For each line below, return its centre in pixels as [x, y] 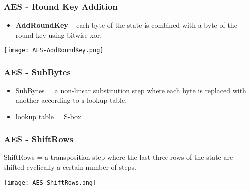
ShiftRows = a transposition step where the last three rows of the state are [119, 157]
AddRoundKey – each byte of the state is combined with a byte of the [126, 25]
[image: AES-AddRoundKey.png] [54, 51]
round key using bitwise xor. [59, 34]
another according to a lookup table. [71, 100]
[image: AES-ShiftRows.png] [50, 183]
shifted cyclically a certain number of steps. [70, 166]
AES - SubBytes [37, 71]
